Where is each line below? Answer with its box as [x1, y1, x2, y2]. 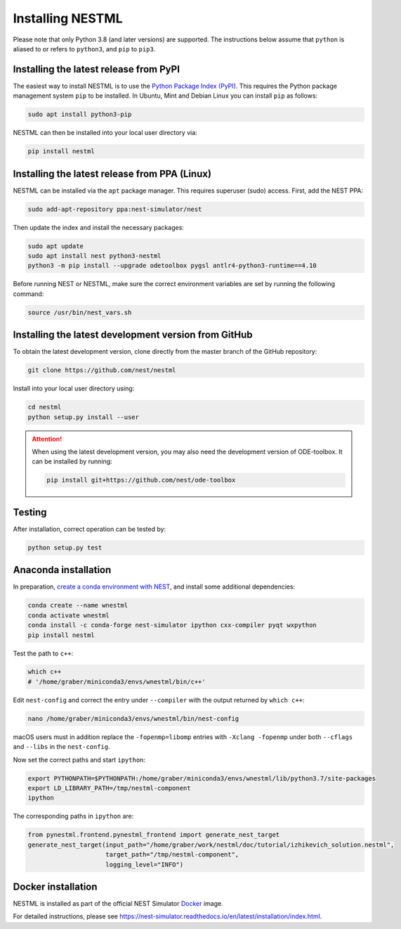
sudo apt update [27, 242, 84, 250]
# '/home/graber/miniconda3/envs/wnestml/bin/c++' [27, 677, 206, 686]
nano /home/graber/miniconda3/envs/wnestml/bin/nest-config [27, 715, 239, 722]
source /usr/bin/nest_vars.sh [27, 308, 132, 316]
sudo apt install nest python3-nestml [27, 252, 162, 260]
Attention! [32, 435, 63, 443]
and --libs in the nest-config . [13, 743, 110, 751]
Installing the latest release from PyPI [13, 63, 180, 75]
